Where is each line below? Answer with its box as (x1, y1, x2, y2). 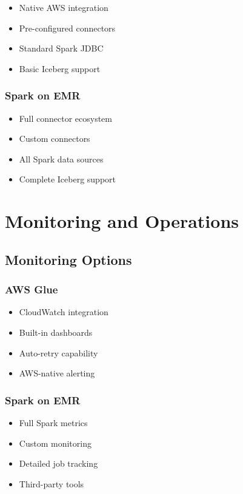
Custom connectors (19, 132, 90, 145)
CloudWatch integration (19, 305, 108, 318)
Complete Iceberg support (19, 173, 116, 185)
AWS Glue (5, 282, 58, 297)
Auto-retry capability (19, 346, 98, 359)
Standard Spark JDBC (19, 42, 104, 55)
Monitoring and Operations (5, 209, 239, 233)
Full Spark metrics (19, 416, 88, 429)
